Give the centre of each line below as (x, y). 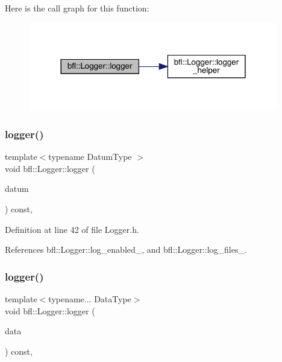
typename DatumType (90, 157)
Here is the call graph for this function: (77, 8)
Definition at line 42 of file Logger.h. (72, 229)
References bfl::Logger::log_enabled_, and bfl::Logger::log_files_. (126, 249)
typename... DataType (90, 299)
